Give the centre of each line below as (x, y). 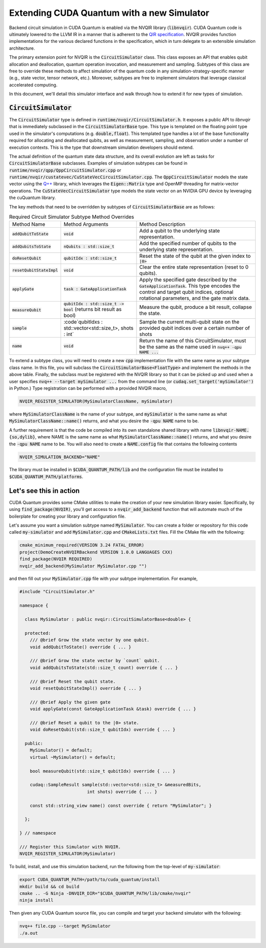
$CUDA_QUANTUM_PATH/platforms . (46, 476)
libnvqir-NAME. (231, 430)
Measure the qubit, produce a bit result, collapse (196, 307)
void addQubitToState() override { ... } (81, 647)
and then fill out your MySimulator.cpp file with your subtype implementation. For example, (103, 578)
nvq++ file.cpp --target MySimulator (65, 926)
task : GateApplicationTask (95, 289)
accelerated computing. (33, 85)
